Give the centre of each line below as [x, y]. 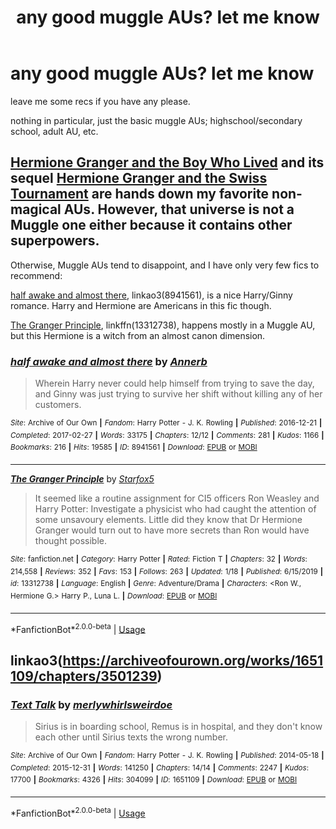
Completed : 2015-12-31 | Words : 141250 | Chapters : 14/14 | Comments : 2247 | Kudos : [160, 767]
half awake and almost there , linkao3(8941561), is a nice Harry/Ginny [151, 295]
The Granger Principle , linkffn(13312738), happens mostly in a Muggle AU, [163, 325]
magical [36, 209]
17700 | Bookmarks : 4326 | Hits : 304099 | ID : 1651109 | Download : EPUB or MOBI [154, 780]
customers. [58, 405]
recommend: [36, 275]
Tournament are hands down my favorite [140, 194]
